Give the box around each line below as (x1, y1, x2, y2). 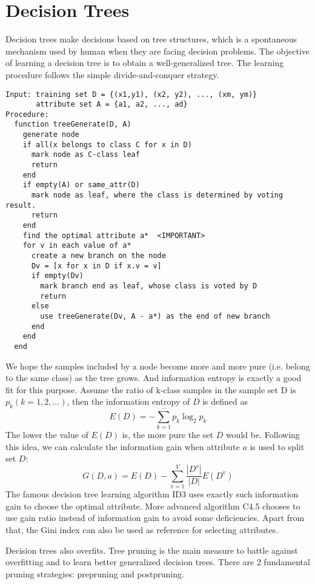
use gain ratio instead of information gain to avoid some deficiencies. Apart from (5, 511, 305, 524)
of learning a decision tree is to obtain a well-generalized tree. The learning (5, 56, 284, 69)
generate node (22, 130, 79, 139)
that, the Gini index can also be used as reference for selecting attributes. (5, 523, 279, 536)
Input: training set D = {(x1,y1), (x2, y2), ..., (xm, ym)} (5, 90, 257, 99)
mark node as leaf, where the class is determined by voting (31, 191, 283, 200)
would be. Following (225, 428, 300, 441)
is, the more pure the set (122, 428, 213, 441)
